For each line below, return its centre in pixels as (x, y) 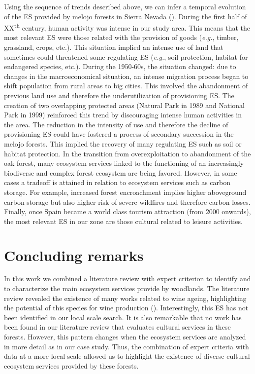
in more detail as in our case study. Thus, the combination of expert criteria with (127, 346)
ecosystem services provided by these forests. (71, 365)
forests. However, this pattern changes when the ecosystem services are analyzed (125, 337)
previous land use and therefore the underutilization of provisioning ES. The (119, 95)
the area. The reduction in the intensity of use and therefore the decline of (116, 124)
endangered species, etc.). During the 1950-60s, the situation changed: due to (120, 66)
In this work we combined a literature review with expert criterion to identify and (127, 279)
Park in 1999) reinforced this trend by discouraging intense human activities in (123, 115)
